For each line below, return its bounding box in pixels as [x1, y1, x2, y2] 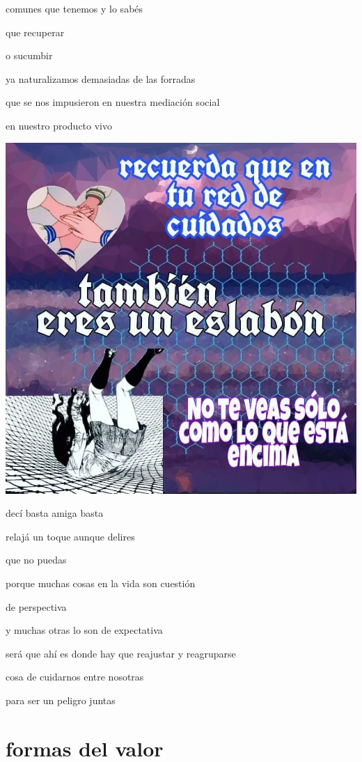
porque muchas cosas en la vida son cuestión [6, 575, 196, 590]
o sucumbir [6, 48, 53, 63]
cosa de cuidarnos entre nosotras [6, 669, 144, 684]
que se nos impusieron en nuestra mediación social [6, 95, 220, 109]
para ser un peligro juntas [6, 692, 116, 707]
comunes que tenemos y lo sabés [6, 1, 143, 15]
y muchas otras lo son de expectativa [6, 623, 163, 637]
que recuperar [6, 24, 65, 39]
